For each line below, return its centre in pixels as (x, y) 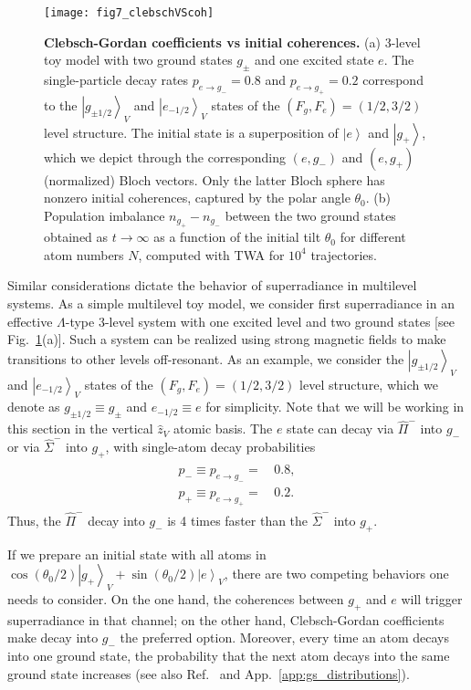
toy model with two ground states (138, 60)
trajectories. (344, 254)
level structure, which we (369, 384)
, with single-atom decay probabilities (210, 447)
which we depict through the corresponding (165, 157)
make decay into (53, 638)
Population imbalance (105, 215)
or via (24, 447)
